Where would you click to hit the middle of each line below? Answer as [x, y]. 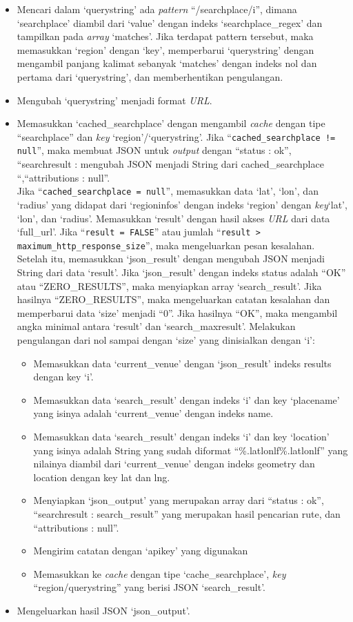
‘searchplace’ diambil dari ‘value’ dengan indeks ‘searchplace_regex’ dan [170, 22]
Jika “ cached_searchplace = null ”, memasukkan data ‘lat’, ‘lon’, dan [168, 191]
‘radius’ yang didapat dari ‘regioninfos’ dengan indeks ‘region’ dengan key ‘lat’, [182, 204]
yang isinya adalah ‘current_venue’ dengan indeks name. [153, 413]
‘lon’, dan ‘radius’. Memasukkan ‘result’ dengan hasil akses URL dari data [173, 218]
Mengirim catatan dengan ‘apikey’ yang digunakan [141, 551]
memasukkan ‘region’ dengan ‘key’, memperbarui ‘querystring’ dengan [165, 49]
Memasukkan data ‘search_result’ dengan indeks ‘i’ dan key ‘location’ [181, 436]
